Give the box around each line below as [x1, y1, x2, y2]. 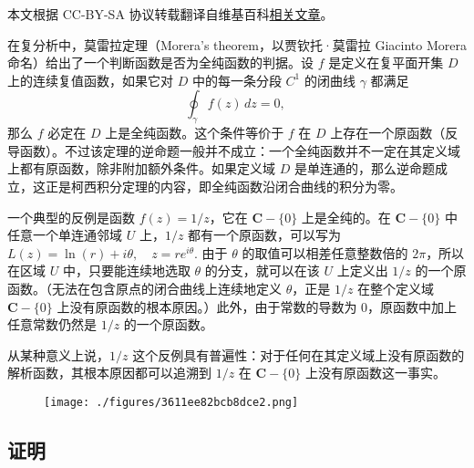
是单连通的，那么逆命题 [294, 159, 435, 178]
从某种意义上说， [7, 345, 109, 364]
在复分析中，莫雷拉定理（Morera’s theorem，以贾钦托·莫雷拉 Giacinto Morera [7, 35, 467, 54]
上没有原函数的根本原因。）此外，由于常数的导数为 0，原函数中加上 [57, 296, 458, 316]
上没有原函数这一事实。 [304, 363, 446, 382]
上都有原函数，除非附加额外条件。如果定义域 [7, 159, 275, 178]
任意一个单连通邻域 [7, 225, 122, 244]
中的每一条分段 [191, 70, 282, 89]
